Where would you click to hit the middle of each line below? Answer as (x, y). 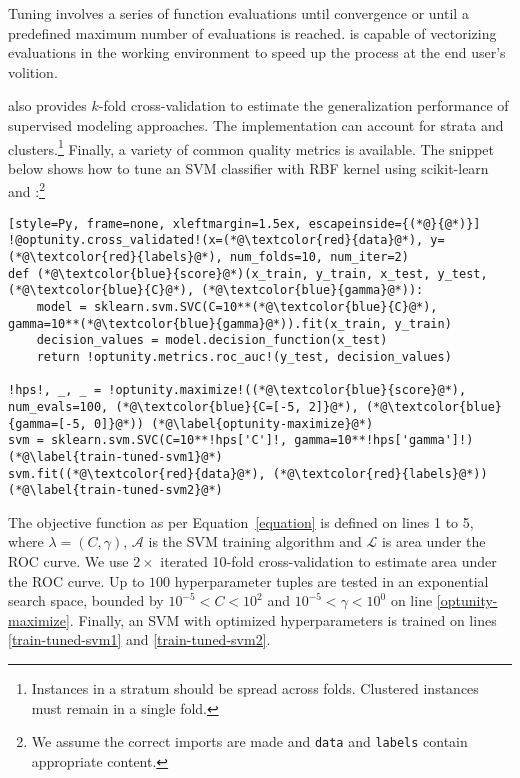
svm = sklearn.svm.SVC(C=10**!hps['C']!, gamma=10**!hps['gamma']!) (241, 440)
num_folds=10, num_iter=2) (319, 256)
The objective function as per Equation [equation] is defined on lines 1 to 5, (241, 521)
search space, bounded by (86, 600)
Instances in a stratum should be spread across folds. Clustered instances (255, 687)
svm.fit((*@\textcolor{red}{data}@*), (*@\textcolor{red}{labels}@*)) (248, 473)
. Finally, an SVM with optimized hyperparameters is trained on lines (283, 619)
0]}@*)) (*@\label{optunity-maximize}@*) (233, 423)
